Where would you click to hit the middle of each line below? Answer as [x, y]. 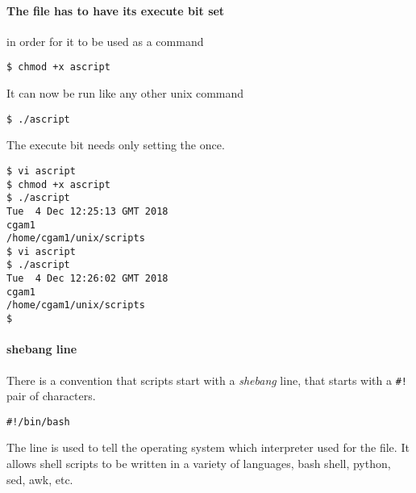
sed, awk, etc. [40, 479]
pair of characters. [51, 396]
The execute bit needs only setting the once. [116, 145]
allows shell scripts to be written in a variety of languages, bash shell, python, [199, 464]
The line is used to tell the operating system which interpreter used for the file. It [208, 447]
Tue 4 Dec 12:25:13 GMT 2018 [87, 211]
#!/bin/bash [38, 422]
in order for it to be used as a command [105, 41]
